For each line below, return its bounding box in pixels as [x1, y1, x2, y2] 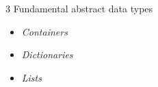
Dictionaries [21, 47, 73, 62]
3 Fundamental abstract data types [5, 1, 153, 15]
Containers [21, 24, 68, 38]
